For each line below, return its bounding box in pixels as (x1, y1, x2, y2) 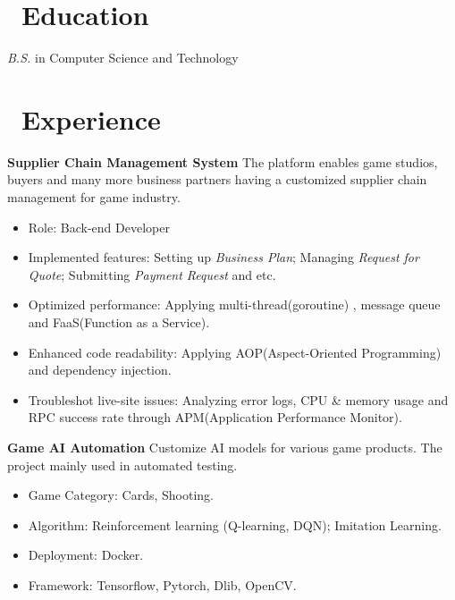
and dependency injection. (28, 360, 172, 379)
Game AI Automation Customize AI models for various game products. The (7, 437, 442, 456)
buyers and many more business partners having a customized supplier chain (7, 170, 427, 189)
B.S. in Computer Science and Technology (7, 48, 239, 67)
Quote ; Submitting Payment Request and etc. (28, 265, 276, 283)
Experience (21, 100, 161, 137)
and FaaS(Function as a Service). (28, 313, 210, 331)
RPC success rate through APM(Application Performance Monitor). (28, 408, 402, 427)
